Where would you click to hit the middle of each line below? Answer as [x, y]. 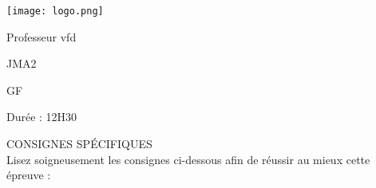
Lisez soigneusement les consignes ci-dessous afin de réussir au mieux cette [188, 159]
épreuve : [29, 175]
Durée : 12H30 [42, 117]
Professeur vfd [42, 36]
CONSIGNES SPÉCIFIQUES [79, 144]
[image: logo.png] [55, 11]
